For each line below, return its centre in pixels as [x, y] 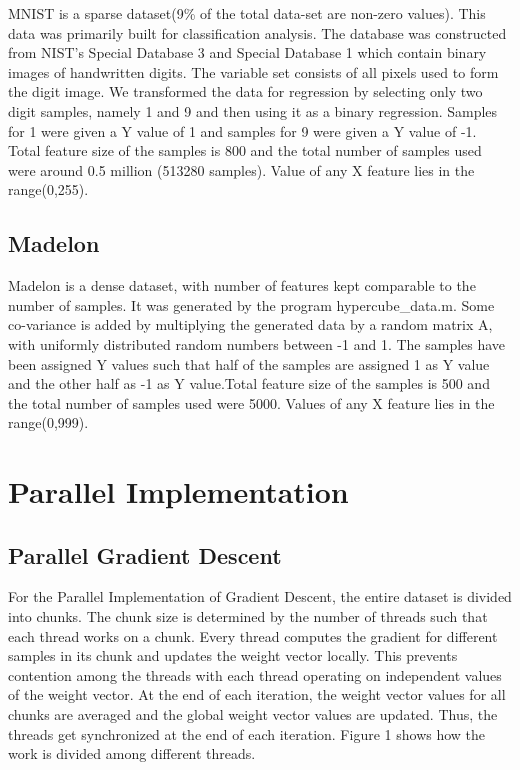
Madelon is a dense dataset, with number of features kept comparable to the [242, 285]
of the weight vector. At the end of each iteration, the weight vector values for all [257, 694]
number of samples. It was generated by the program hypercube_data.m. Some [251, 304]
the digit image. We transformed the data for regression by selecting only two [245, 91]
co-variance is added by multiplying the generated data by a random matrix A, [250, 324]
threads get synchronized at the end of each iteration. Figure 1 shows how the [247, 733]
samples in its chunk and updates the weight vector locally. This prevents [233, 655]
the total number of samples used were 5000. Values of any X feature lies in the [251, 402]
